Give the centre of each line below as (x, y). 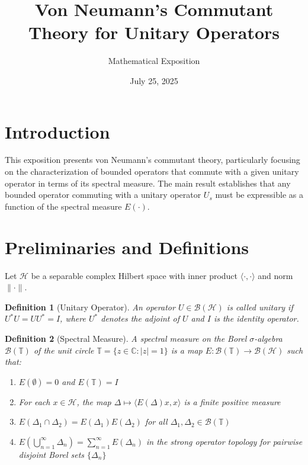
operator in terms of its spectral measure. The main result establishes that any (148, 183)
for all (156, 421)
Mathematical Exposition (154, 61)
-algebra (268, 338)
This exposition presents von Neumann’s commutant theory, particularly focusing (153, 160)
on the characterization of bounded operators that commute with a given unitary (152, 171)
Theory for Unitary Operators (154, 32)
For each (34, 401)
